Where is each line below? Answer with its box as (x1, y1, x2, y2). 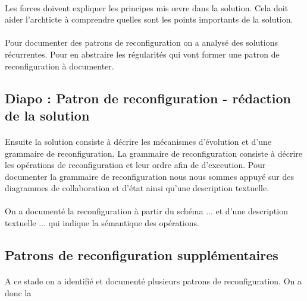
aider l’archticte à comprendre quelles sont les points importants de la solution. (5, 13, 293, 26)
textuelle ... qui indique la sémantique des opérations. (5, 217, 199, 229)
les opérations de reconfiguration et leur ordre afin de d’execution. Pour (5, 159, 266, 171)
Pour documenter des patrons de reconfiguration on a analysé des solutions (5, 36, 278, 49)
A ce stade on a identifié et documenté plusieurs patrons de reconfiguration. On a (5, 275, 302, 287)
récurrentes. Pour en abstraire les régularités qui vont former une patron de (5, 47, 280, 60)
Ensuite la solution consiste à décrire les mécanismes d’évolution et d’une (5, 135, 271, 147)
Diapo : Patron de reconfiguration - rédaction (5, 88, 291, 107)
